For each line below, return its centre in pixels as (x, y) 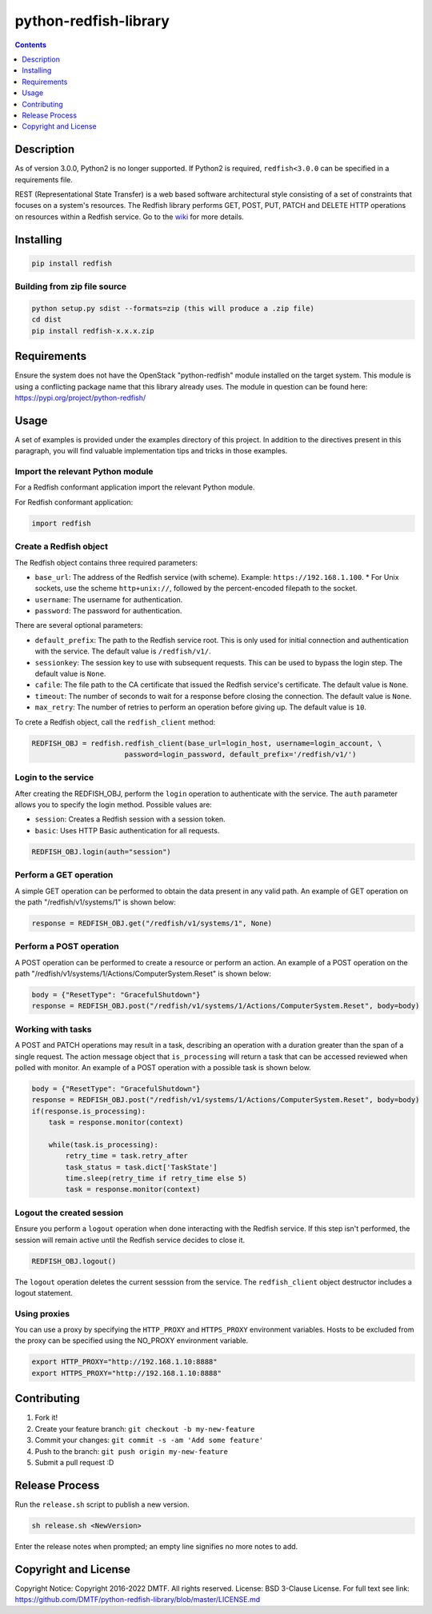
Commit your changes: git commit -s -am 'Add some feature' (149, 1440)
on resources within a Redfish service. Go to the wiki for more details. (129, 217)
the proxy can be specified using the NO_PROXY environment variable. (132, 1340)
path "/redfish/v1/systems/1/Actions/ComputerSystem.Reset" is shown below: (143, 974)
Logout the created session (69, 1212)
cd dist (46, 320)
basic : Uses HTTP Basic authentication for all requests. (127, 830)
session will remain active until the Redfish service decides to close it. (130, 1240)
